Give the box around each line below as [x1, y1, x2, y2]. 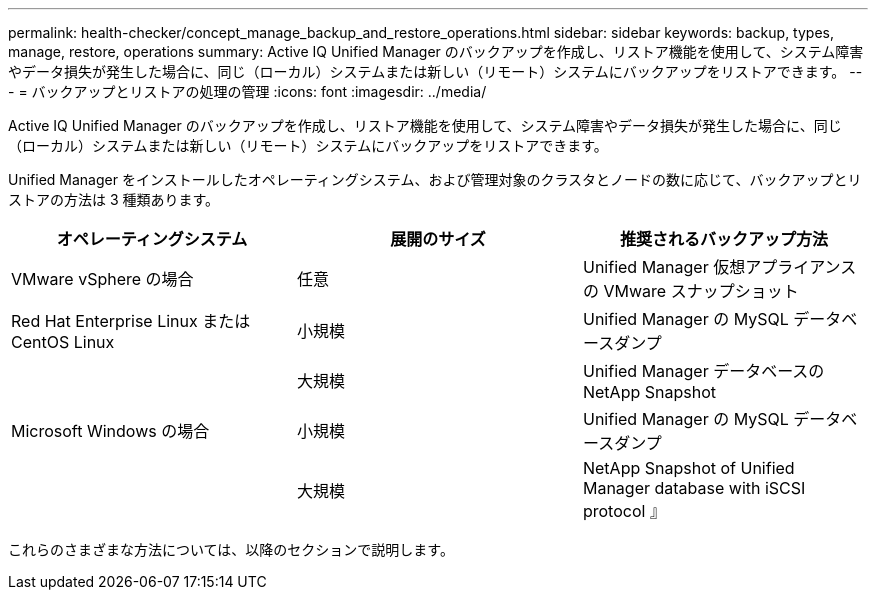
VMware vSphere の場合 [11, 269, 194, 289]
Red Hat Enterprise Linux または [11, 311, 251, 331]
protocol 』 [582, 501, 666, 521]
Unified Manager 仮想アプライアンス [582, 257, 857, 277]
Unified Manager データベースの [582, 361, 825, 381]
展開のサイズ [390, 229, 486, 249]
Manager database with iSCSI [582, 478, 806, 498]
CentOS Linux [11, 332, 115, 352]
